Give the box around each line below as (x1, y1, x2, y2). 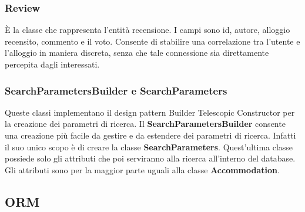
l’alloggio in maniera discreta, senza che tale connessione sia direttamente (5, 46, 269, 59)
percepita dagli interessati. (5, 58, 100, 70)
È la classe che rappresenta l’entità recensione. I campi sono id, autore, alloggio (5, 23, 290, 36)
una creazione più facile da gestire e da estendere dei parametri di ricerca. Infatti (5, 129, 296, 141)
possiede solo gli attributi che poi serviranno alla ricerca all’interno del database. (5, 152, 296, 164)
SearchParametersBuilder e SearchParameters (5, 83, 227, 97)
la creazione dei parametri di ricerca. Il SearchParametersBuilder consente (5, 117, 286, 130)
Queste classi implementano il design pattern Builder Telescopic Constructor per (5, 106, 295, 118)
